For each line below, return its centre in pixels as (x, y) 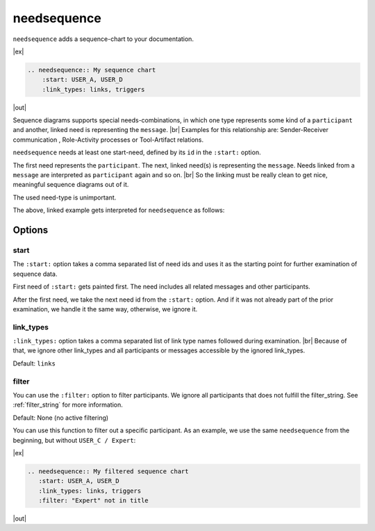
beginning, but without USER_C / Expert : (74, 440)
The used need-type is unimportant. (65, 197)
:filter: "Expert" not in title (93, 501)
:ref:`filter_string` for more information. (68, 405)
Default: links (34, 363)
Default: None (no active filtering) (61, 418)
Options (31, 230)
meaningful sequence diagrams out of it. (71, 185)
